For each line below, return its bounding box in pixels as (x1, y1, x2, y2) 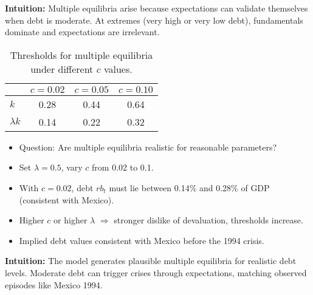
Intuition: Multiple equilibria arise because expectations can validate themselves (5, 2, 308, 14)
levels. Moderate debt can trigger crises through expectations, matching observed (5, 266, 307, 279)
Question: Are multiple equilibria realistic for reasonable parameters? (19, 140, 277, 153)
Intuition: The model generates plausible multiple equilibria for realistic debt (5, 254, 297, 267)
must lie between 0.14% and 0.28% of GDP (109, 181, 270, 194)
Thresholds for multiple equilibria (10, 47, 153, 62)
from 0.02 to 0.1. (92, 161, 154, 174)
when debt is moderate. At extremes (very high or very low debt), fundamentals (5, 13, 303, 26)
